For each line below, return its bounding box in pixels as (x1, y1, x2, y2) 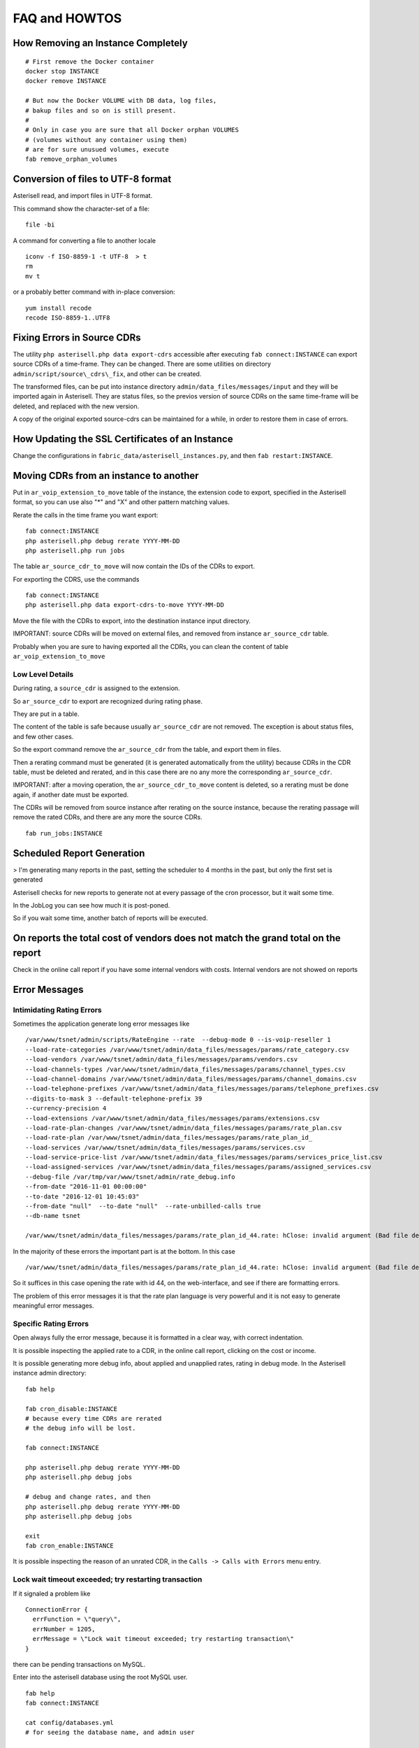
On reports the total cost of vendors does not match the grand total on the (13, 932, 341, 944)
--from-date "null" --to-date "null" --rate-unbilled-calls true (25, 1203, 261, 1210)
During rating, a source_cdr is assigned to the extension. (13, 684, 181, 692)
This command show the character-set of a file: (13, 204, 150, 213)
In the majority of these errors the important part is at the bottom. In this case (13, 1247, 235, 1255)
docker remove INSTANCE (25, 77, 107, 85)
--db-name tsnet (25, 1212, 81, 1220)
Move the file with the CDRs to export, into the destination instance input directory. (13, 616, 251, 625)
